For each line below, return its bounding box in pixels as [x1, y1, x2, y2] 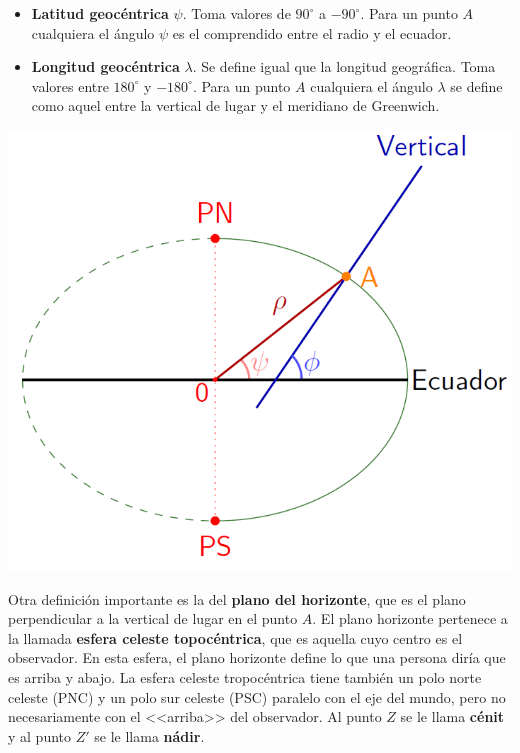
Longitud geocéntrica [31, 56, 180, 77]
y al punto [8, 725, 72, 746]
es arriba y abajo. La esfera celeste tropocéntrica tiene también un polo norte [8, 666, 482, 687]
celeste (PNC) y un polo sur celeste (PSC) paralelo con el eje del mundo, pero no [8, 686, 506, 707]
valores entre [31, 75, 109, 96]
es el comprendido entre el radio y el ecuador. [172, 22, 452, 43]
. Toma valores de [182, 3, 291, 23]
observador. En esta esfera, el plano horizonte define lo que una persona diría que [8, 647, 506, 668]
